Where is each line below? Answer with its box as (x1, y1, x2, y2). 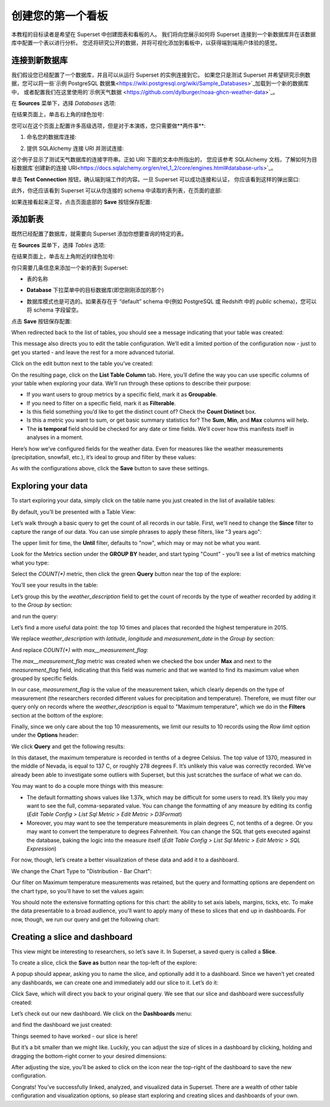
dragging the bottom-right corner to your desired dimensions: (11, 1052, 167, 1059)
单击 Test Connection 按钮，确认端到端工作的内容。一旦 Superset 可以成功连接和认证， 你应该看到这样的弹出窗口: (11, 175, 301, 183)
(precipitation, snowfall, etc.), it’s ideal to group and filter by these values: (11, 454, 196, 461)
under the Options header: (11, 732, 79, 739)
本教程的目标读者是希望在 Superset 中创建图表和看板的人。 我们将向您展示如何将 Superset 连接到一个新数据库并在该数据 (11, 31, 316, 38)
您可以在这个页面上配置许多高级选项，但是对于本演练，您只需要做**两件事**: (11, 122, 206, 129)
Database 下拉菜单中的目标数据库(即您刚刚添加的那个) (26, 287, 164, 294)
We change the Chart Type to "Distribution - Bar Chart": (11, 867, 152, 875)
